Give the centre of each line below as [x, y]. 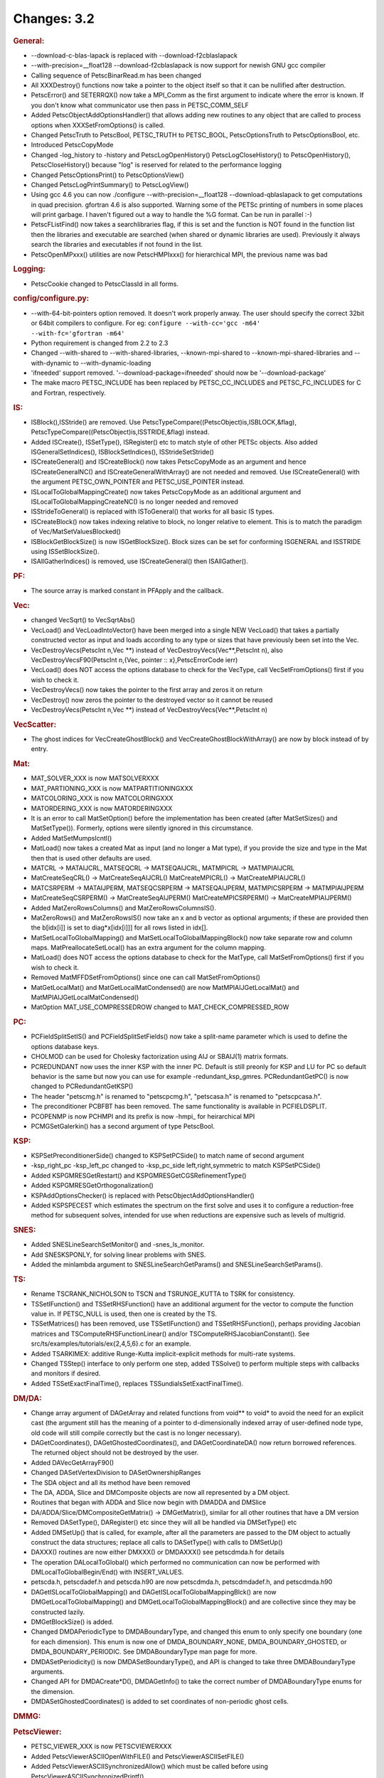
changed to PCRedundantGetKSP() [82, 1086]
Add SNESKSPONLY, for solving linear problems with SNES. [118, 1255]
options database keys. [65, 1046]
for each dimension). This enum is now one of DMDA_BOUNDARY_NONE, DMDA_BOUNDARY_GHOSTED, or [189, 1641]
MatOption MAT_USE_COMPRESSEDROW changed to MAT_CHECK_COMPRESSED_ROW [160, 1007]
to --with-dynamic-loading [112, 363]
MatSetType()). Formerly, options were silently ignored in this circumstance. [142, 828]
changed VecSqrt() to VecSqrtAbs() [83, 620]
